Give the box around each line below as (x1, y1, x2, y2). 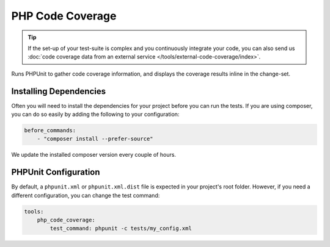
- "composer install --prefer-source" (37, 135, 153, 143)
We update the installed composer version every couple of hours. (11, 151, 177, 159)
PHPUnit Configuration (11, 167, 100, 177)
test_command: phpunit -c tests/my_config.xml (50, 225, 192, 232)
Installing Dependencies (11, 86, 106, 96)
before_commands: (24, 127, 76, 134)
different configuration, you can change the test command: (11, 192, 160, 199)
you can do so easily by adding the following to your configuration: (11, 110, 180, 118)
